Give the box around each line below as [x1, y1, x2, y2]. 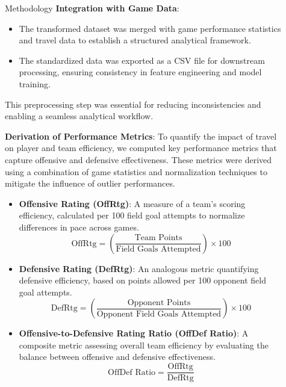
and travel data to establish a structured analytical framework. [19, 34, 251, 46]
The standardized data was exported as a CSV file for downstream [19, 54, 265, 66]
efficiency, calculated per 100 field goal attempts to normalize [19, 209, 245, 221]
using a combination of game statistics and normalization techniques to [5, 165, 267, 178]
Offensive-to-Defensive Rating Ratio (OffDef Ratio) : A [19, 327, 249, 339]
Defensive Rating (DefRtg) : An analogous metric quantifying [19, 262, 259, 274]
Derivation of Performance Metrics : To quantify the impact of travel [5, 129, 277, 142]
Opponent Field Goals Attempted [96, 309, 222, 318]
